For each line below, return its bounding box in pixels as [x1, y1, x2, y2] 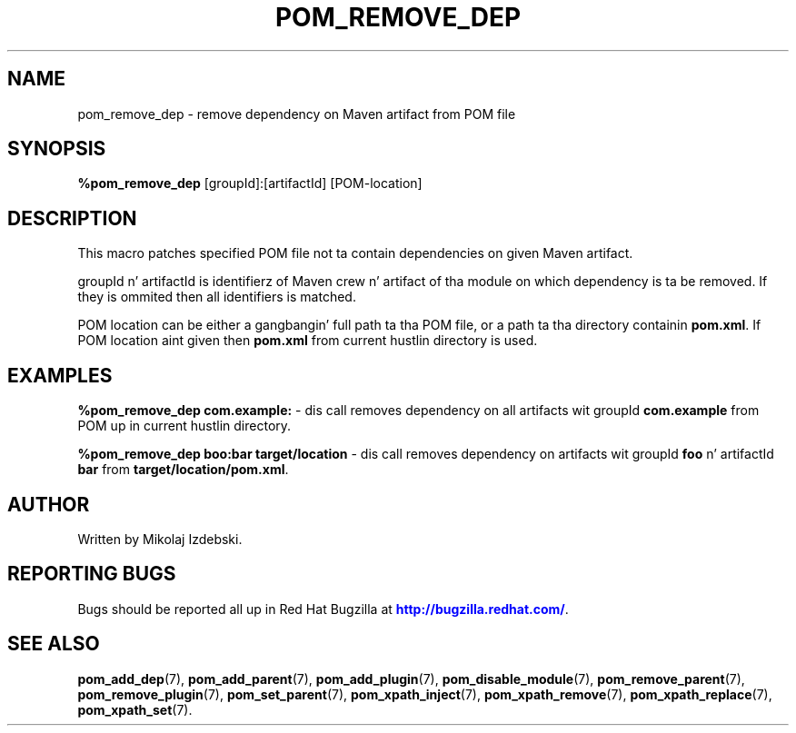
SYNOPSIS [7, 137, 106, 161]
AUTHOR [7, 492, 90, 516]
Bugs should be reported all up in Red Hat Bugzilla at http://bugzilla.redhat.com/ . [77, 600, 569, 617]
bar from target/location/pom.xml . [77, 461, 289, 478]
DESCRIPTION [7, 206, 137, 230]
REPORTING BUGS [7, 562, 176, 586]
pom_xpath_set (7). [77, 701, 193, 718]
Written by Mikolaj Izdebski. [77, 530, 243, 547]
